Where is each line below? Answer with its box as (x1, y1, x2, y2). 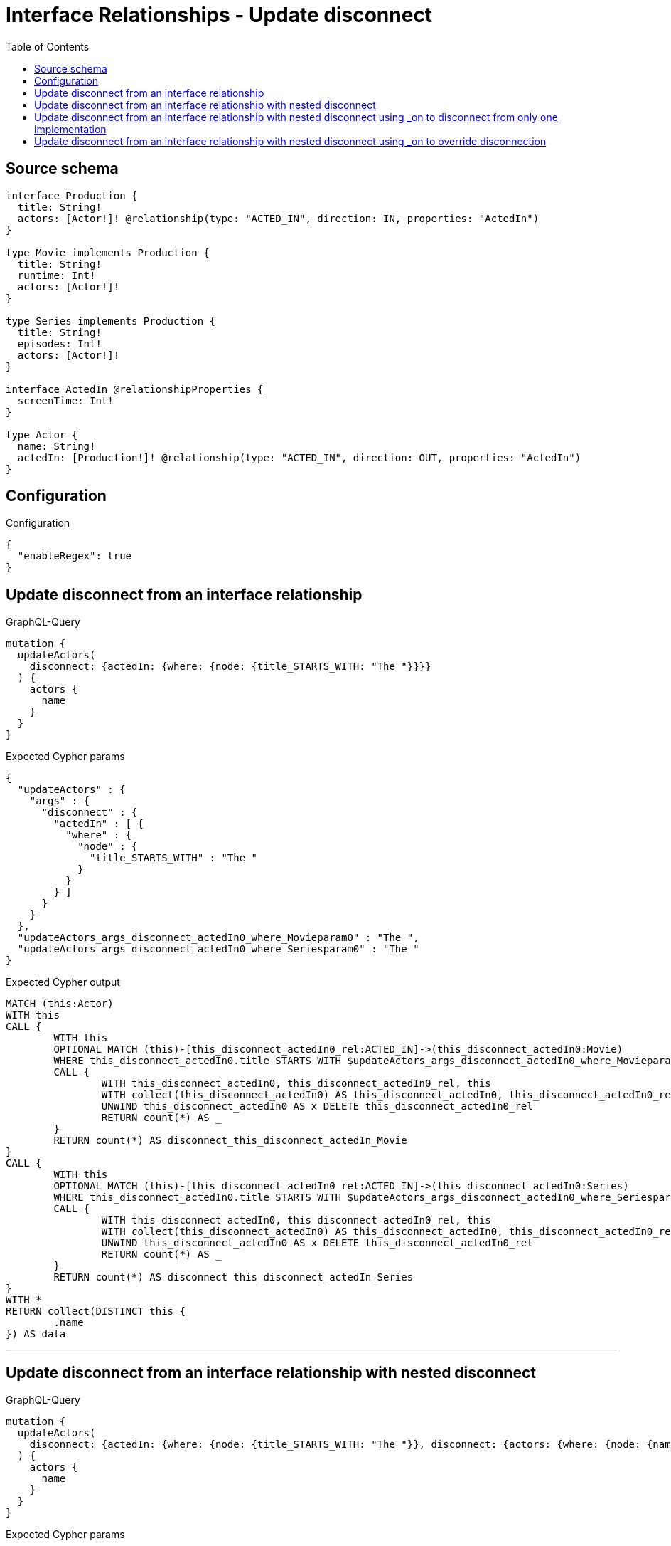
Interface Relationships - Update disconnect (6, 3, 433, 27)
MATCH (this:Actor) (6, 998, 114, 1010)
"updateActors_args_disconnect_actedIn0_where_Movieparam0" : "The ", (17, 932, 419, 944)
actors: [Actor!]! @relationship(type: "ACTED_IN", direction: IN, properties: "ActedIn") (17, 212, 540, 224)
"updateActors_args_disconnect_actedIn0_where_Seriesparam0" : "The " (17, 943, 419, 955)
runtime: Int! (17, 269, 96, 281)
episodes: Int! (17, 337, 102, 349)
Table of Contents (6, 40, 90, 53)
